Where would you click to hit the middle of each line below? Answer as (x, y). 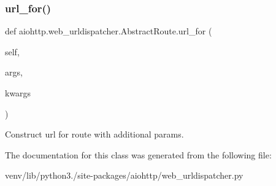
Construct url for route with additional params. (94, 134)
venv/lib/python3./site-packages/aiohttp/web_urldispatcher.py (124, 175)
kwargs (18, 93)
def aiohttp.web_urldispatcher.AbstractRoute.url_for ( (109, 31)
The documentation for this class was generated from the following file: (138, 154)
